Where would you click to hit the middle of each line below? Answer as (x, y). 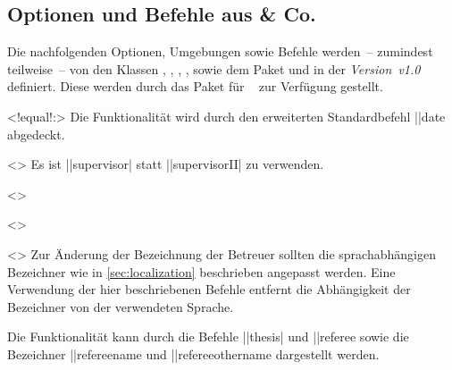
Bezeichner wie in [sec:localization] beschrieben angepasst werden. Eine (201, 271)
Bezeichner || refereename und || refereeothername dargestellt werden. (193, 353)
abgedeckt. (36, 134)
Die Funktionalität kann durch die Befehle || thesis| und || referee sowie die (208, 336)
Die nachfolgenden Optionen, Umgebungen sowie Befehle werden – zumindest (220, 51)
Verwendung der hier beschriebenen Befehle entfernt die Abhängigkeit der (209, 289)
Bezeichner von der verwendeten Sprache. (121, 306)
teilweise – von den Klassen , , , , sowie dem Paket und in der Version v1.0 (214, 68)
